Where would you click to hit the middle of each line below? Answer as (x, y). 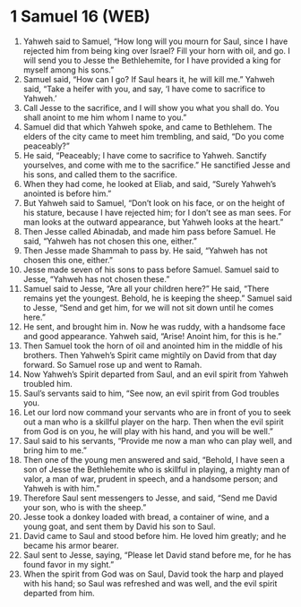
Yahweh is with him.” (61, 488)
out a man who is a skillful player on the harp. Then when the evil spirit (154, 422)
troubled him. (47, 383)
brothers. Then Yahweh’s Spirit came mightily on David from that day (150, 355)
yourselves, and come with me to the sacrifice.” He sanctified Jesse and (156, 165)
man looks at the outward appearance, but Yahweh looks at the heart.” (153, 222)
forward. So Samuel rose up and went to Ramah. (112, 364)
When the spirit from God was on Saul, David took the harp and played (153, 574)
